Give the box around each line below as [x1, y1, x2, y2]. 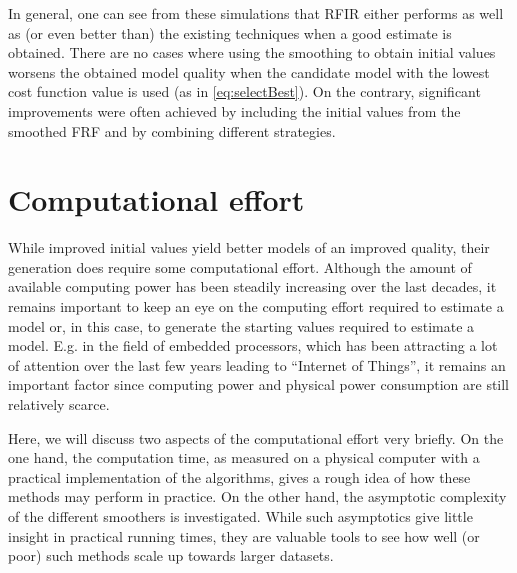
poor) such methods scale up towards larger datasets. [8, 545, 334, 566]
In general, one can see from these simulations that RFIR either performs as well [8, 3, 504, 23]
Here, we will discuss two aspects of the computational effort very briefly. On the [8, 427, 504, 448]
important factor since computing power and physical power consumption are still [8, 374, 510, 395]
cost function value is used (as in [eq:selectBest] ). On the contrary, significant [8, 81, 481, 102]
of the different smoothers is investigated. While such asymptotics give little [8, 506, 473, 526]
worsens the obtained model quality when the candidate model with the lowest [8, 61, 490, 82]
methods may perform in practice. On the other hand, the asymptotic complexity [8, 486, 507, 507]
